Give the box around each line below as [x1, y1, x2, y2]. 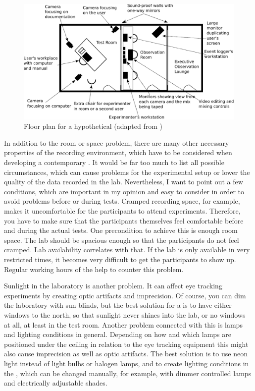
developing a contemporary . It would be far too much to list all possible [4, 157, 224, 168]
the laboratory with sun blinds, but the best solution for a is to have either [4, 300, 232, 310]
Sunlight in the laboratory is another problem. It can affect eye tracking [4, 280, 222, 291]
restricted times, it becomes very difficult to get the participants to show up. [4, 254, 236, 265]
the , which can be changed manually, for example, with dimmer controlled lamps [4, 368, 252, 378]
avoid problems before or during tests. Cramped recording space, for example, [4, 196, 240, 206]
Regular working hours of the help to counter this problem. [4, 264, 184, 274]
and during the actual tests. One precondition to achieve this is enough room [4, 225, 238, 235]
